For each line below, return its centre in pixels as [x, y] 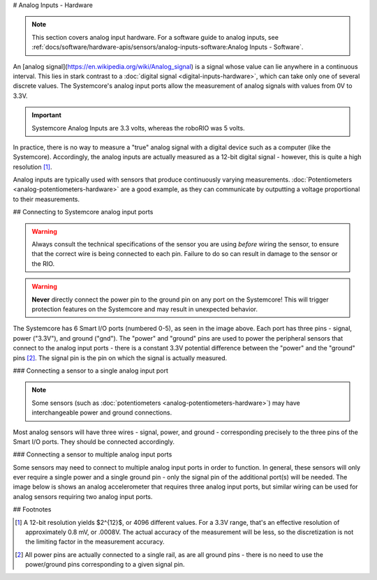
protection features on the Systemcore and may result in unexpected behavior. [145, 309]
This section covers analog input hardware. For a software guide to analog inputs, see [155, 37]
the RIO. [43, 263]
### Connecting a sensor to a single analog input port [91, 371]
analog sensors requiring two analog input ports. [83, 496]
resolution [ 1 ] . [32, 167]
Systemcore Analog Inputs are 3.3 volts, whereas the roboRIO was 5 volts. [138, 128]
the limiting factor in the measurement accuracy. [95, 542]
